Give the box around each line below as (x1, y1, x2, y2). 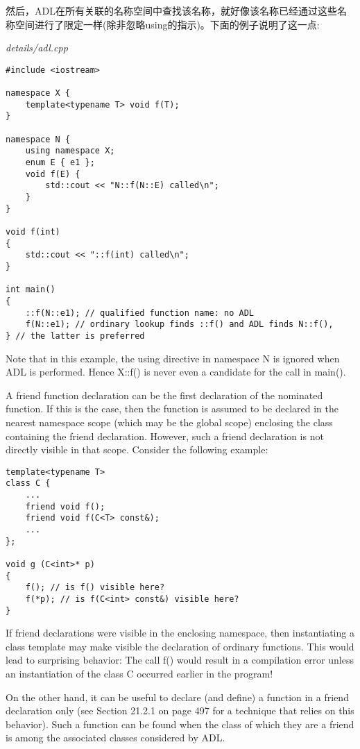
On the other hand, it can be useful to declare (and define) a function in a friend (6, 689, 349, 704)
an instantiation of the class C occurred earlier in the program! (6, 666, 273, 680)
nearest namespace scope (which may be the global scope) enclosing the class (6, 414, 333, 429)
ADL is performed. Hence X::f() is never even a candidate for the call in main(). (6, 364, 346, 379)
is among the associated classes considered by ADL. (6, 730, 225, 745)
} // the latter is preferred (6, 330, 145, 341)
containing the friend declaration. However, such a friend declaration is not (6, 428, 324, 443)
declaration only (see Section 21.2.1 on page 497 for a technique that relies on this (6, 703, 354, 718)
